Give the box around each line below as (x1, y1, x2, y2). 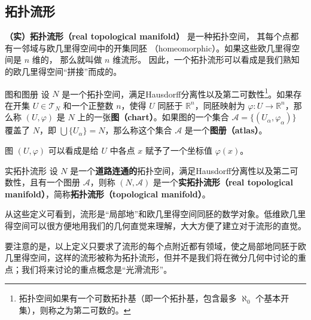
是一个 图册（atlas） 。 (184, 124, 267, 136)
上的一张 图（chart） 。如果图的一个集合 (77, 111, 229, 123)
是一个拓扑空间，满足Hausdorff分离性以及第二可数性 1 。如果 (62, 86, 294, 100)
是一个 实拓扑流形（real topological (153, 176, 293, 188)
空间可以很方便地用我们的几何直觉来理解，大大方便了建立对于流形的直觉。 (13, 219, 306, 231)
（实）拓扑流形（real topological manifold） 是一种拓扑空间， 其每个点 (5, 30, 291, 42)
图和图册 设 (5, 87, 50, 100)
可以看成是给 (48, 144, 99, 157)
